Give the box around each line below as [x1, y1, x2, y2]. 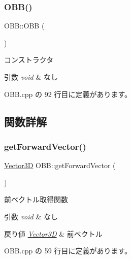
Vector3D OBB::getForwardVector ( [4, 160, 116, 171]
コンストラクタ [4, 54, 54, 65]
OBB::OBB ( [4, 20, 45, 31]
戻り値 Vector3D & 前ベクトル [4, 228, 103, 239]
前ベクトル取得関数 [4, 194, 68, 205]
